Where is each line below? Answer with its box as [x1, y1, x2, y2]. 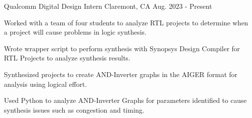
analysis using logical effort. [4, 79, 87, 89]
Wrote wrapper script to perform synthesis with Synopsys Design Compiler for [4, 43, 240, 53]
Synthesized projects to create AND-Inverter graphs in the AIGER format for [4, 69, 238, 79]
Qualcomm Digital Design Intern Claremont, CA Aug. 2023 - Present [4, 1, 212, 11]
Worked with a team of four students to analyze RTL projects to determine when [4, 17, 249, 27]
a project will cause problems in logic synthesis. [4, 27, 147, 37]
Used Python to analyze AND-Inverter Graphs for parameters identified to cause [4, 95, 247, 105]
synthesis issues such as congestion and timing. [4, 104, 145, 115]
